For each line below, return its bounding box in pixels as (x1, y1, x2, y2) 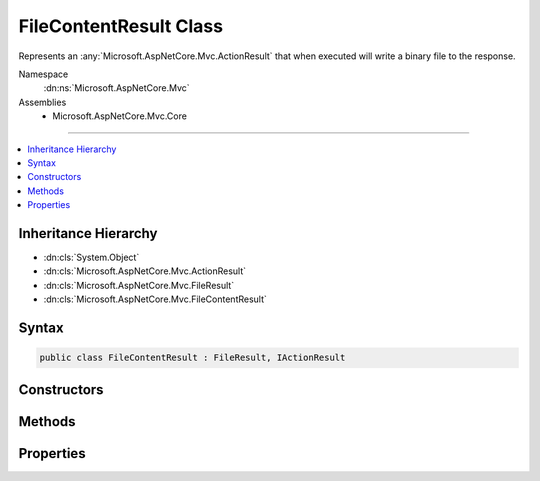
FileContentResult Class (18, 15, 224, 37)
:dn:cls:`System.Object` (43, 251, 140, 263)
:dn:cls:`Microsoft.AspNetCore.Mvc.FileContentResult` (43, 293, 267, 305)
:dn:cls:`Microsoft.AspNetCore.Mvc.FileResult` (43, 279, 235, 291)
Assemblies (18, 96, 67, 108)
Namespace (18, 68, 69, 80)
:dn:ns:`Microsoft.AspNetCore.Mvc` (43, 82, 190, 94)
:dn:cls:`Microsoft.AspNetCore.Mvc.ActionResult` (43, 265, 247, 277)
